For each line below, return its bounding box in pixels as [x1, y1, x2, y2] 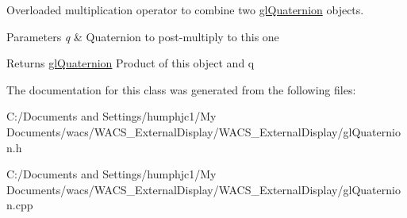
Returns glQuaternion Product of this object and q [6, 55, 255, 71]
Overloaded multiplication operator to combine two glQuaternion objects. [6, 2, 364, 17]
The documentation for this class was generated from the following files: [6, 81, 356, 98]
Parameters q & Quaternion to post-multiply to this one [6, 28, 279, 44]
